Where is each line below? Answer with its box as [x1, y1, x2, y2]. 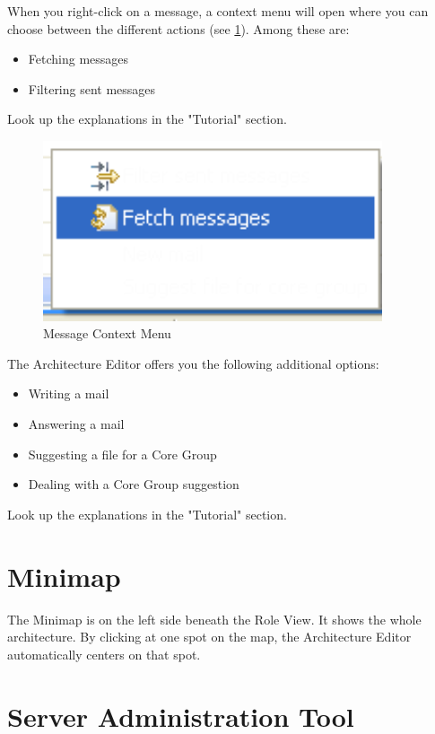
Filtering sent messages [28, 79, 156, 98]
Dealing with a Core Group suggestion [28, 475, 239, 494]
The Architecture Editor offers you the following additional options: [7, 354, 379, 372]
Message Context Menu [43, 324, 171, 343]
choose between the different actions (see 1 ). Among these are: [7, 19, 350, 38]
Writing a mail [28, 384, 109, 403]
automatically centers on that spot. [7, 644, 201, 663]
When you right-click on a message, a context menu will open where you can [7, 2, 429, 20]
